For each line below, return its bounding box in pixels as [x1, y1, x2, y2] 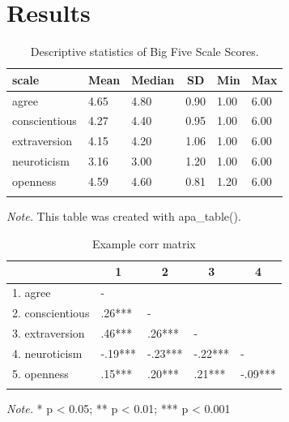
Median [131, 71, 175, 88]
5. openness [12, 364, 69, 381]
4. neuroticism [12, 344, 83, 361]
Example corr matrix [91, 235, 196, 252]
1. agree [12, 284, 51, 301]
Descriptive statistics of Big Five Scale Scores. [30, 43, 259, 60]
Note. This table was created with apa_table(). [6, 208, 241, 225]
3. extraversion [12, 325, 85, 341]
